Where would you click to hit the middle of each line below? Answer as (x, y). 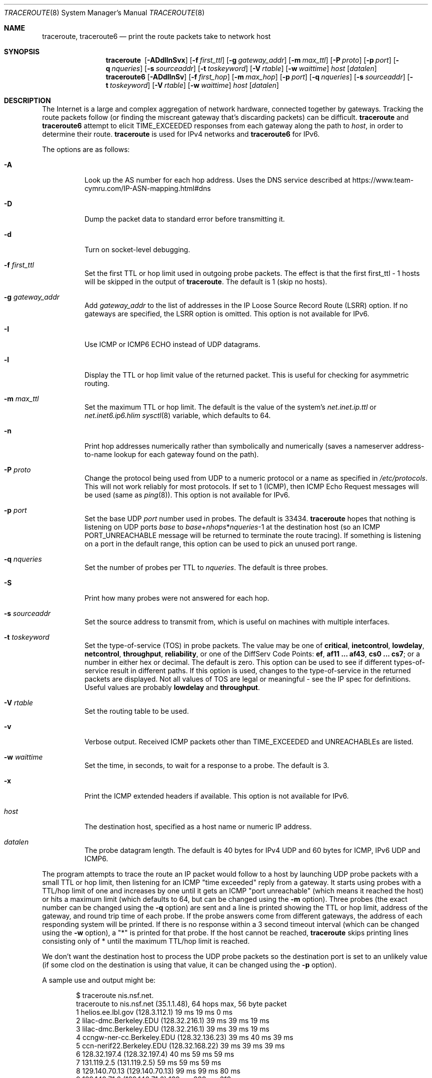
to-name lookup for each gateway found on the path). (172, 454)
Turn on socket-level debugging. (137, 250)
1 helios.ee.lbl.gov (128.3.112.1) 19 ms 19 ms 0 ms (154, 1012)
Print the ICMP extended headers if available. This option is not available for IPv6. (217, 796)
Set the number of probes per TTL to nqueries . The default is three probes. (206, 567)
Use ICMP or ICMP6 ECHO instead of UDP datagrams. (172, 344)
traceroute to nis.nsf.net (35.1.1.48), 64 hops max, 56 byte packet (181, 1004)
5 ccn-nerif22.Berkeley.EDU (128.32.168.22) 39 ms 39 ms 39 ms (180, 1046)
